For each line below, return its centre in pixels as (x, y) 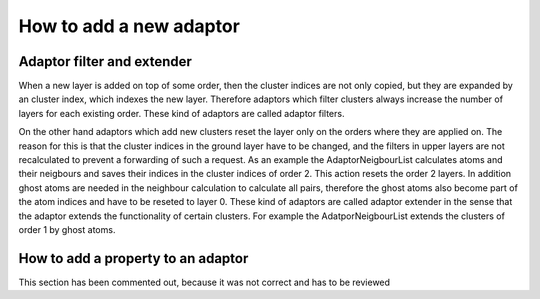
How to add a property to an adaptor (133, 258)
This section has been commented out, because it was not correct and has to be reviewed (204, 282)
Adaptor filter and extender (105, 61)
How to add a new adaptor (129, 26)
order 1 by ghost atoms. (67, 229)
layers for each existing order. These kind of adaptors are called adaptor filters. (181, 113)
